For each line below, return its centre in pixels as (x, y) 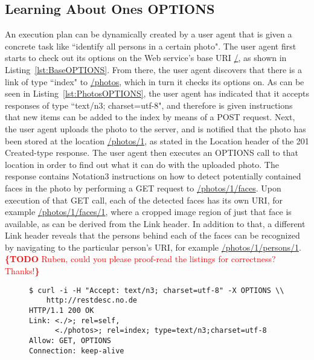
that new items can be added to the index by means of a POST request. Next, (150, 117)
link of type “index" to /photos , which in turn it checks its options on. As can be (155, 81)
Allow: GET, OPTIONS (70, 340)
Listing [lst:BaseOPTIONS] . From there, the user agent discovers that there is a (153, 69)
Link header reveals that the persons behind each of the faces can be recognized (152, 235)
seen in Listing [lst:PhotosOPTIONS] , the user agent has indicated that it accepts (157, 93)
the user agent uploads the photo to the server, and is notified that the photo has (155, 128)
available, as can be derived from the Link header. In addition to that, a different (155, 223)
